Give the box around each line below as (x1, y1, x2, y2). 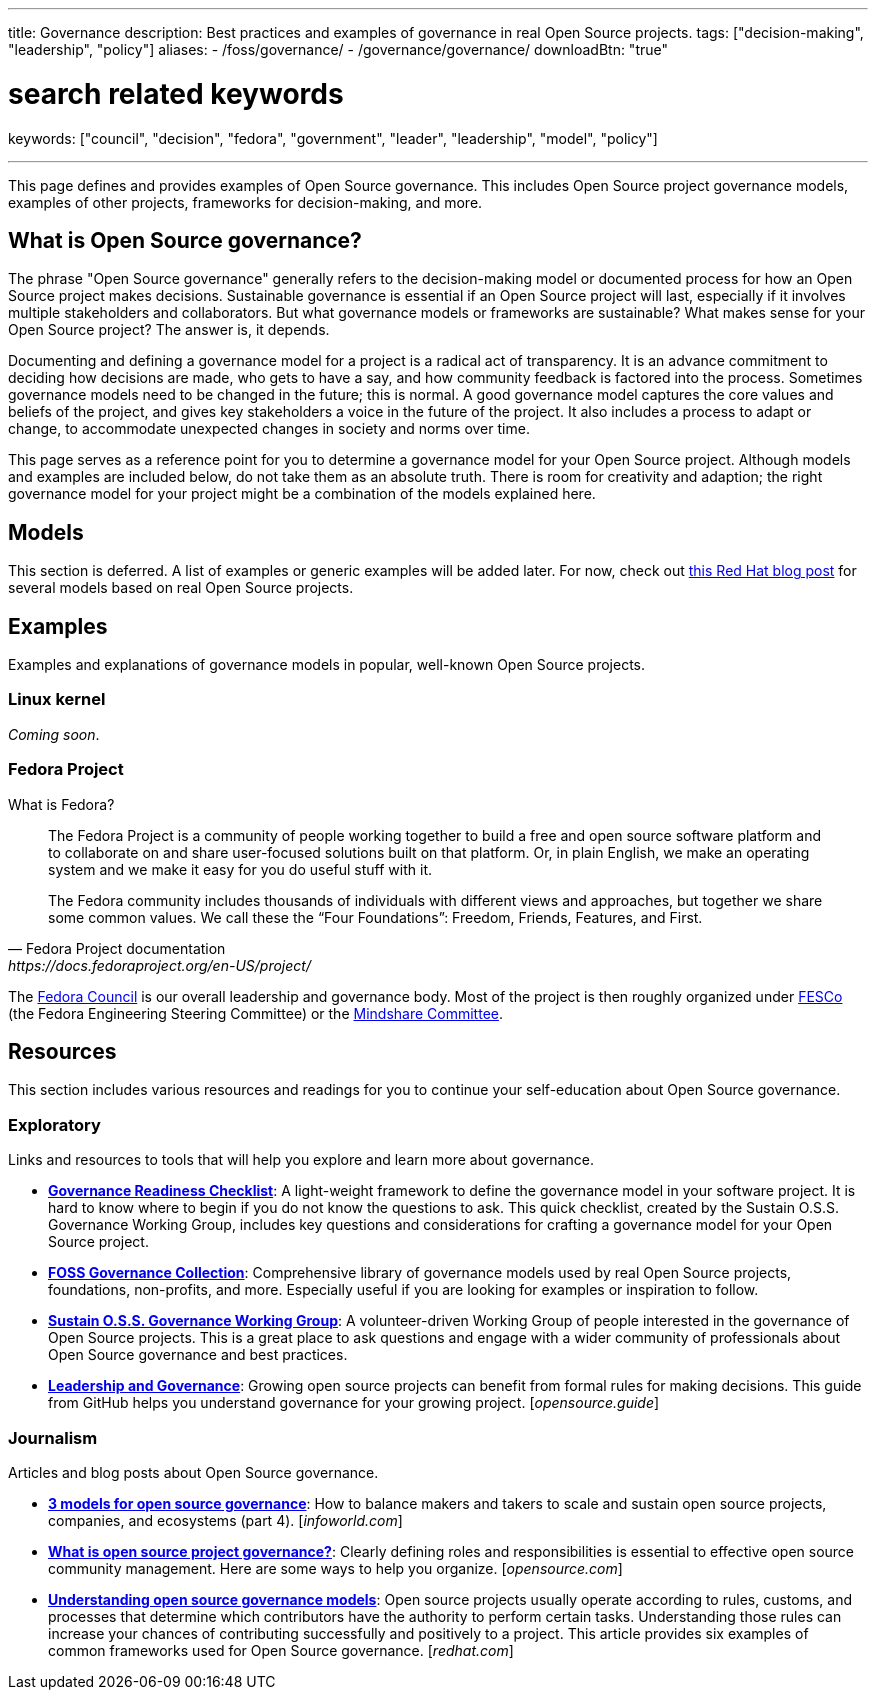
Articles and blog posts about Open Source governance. (8, 1463, 379, 1481)
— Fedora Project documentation (8, 939, 226, 957)
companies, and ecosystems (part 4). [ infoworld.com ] (48, 1511, 403, 1529)
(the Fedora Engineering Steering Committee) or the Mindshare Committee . (8, 1004, 503, 1022)
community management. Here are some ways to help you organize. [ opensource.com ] (48, 1559, 623, 1577)
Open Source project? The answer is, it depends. (8, 321, 330, 339)
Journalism (8, 1427, 98, 1448)
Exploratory (8, 1114, 101, 1135)
